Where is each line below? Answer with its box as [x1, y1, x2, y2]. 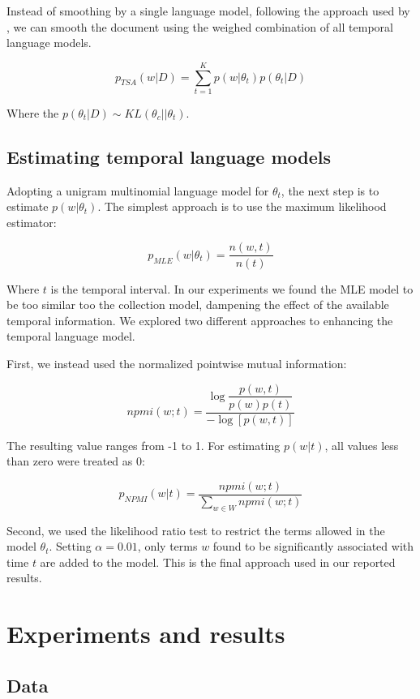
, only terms [137, 538, 198, 555]
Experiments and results [6, 617, 285, 650]
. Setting [49, 538, 92, 555]
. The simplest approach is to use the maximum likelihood [97, 198, 387, 215]
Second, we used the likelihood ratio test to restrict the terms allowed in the [6, 521, 385, 538]
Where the [6, 104, 59, 121]
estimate [6, 198, 49, 215]
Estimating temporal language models [6, 144, 332, 169]
